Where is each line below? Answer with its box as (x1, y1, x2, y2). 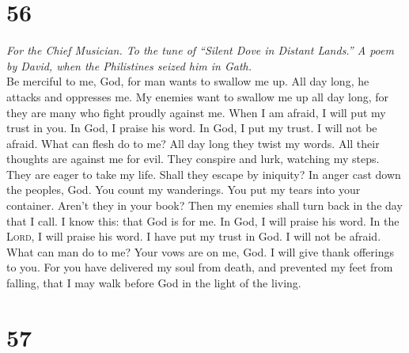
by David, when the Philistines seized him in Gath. (6, 57, 252, 74)
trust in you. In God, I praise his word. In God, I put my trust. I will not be (6, 120, 377, 136)
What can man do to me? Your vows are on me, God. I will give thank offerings (6, 243, 394, 260)
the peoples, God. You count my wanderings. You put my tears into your (6, 181, 361, 198)
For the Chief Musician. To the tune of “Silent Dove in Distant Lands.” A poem (6, 42, 394, 59)
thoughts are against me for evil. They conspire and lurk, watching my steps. (6, 150, 380, 167)
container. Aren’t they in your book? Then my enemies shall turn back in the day (6, 197, 403, 214)
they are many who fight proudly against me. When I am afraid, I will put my (6, 104, 386, 120)
